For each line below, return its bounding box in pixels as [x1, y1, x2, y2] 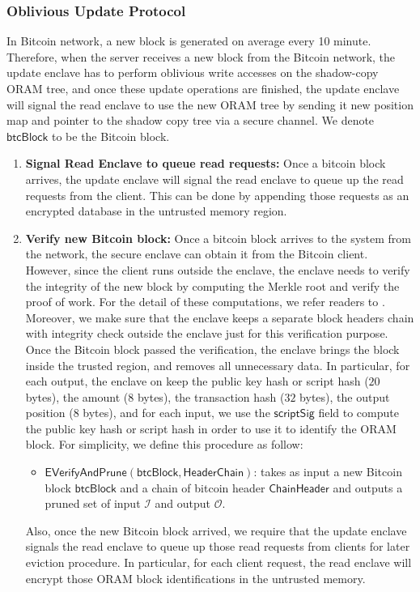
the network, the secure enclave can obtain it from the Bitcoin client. [25, 245, 368, 262]
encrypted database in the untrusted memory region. [25, 202, 287, 219]
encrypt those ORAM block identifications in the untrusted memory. [25, 569, 366, 586]
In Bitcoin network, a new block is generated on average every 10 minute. [6, 32, 371, 49]
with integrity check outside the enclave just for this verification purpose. [25, 325, 388, 342]
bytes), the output [299, 388, 390, 405]
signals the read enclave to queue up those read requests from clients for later [25, 538, 410, 555]
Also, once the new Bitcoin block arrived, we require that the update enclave [25, 522, 407, 539]
